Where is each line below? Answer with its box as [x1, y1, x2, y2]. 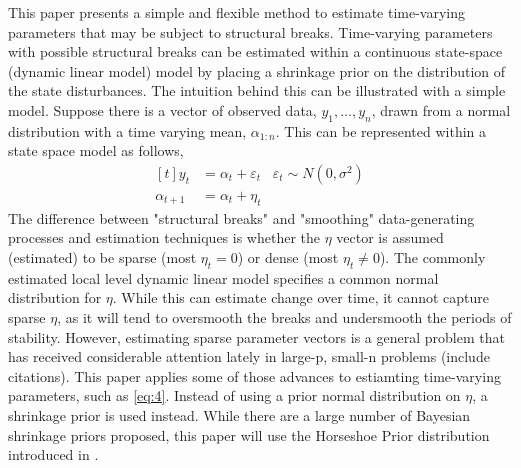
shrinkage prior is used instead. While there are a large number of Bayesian [8, 404, 471, 425]
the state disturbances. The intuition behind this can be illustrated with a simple [8, 80, 506, 101]
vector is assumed [336, 227, 444, 248]
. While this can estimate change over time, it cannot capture [112, 287, 490, 308]
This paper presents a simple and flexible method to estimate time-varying [8, 2, 466, 22]
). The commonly [379, 247, 486, 267]
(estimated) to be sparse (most [8, 247, 197, 267]
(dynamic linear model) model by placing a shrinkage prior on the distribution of [8, 60, 506, 81]
